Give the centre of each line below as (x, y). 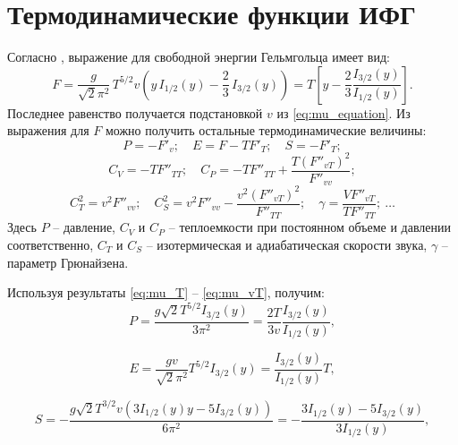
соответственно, (51, 244)
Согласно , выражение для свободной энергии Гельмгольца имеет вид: (199, 57)
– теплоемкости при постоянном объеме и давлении (310, 227)
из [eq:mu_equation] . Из (343, 112)
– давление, (85, 227)
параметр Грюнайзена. (68, 262)
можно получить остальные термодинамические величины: (266, 130)
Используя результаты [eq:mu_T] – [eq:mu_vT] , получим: (166, 292)
